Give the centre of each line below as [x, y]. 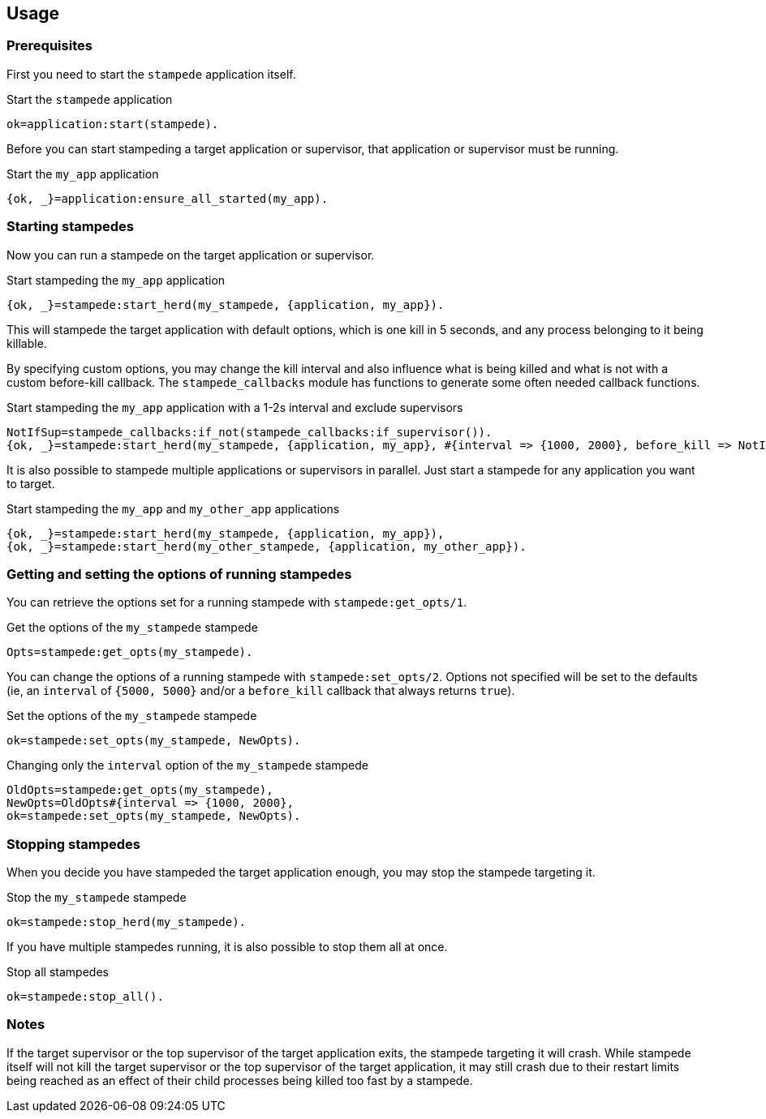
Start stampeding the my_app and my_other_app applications [173, 508]
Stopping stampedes [73, 844]
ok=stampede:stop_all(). [85, 997]
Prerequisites [49, 46]
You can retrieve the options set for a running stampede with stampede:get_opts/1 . [237, 602]
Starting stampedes [71, 227]
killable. [27, 343]
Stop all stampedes [58, 972]
